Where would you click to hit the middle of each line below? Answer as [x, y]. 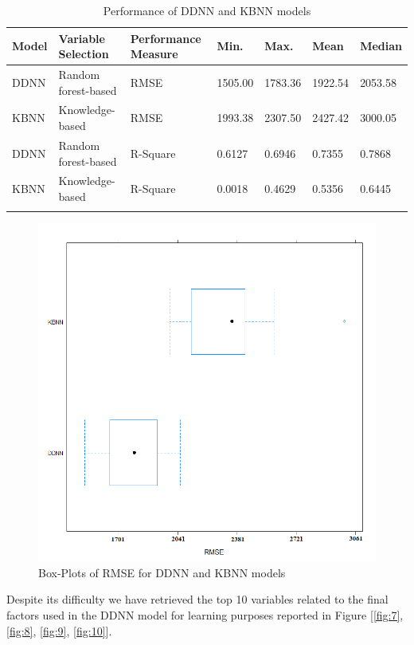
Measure [154, 54]
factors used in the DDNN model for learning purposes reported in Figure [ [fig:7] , [205, 615]
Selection [84, 54]
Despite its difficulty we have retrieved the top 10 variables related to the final [197, 599]
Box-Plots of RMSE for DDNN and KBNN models [162, 572]
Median [381, 46]
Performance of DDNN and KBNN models [207, 10]
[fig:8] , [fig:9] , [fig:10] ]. [59, 630]
